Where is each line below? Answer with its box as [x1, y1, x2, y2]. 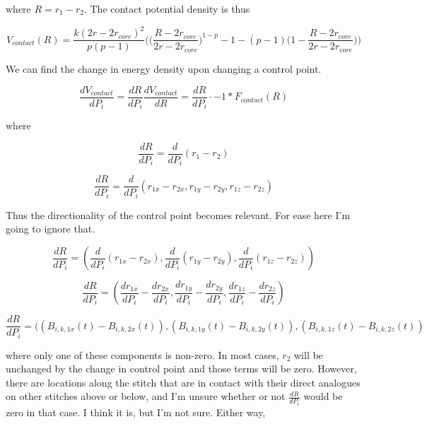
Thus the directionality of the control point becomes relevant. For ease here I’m [6, 207, 351, 222]
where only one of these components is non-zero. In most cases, [6, 347, 279, 362]
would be [303, 389, 343, 404]
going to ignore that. [6, 221, 95, 236]
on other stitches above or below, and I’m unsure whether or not [6, 389, 286, 404]
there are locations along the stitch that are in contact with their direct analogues [6, 375, 361, 389]
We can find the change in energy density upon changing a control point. [6, 61, 322, 76]
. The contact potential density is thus [83, 1, 250, 16]
